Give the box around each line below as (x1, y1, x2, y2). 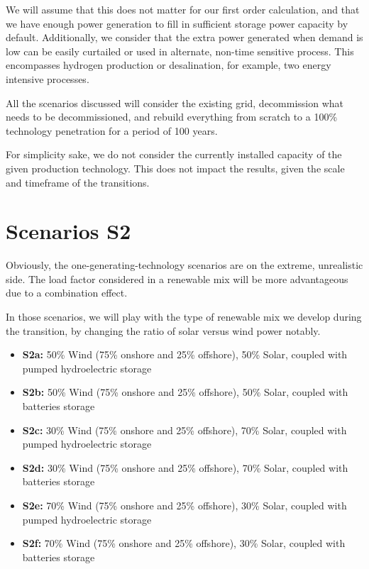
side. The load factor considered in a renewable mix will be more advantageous (6, 271, 348, 286)
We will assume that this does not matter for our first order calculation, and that (6, 2, 360, 16)
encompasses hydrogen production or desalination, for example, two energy (6, 57, 331, 72)
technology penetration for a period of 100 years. (6, 123, 218, 138)
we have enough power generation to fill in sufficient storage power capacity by (6, 16, 348, 31)
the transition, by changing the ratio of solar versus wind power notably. (6, 323, 321, 338)
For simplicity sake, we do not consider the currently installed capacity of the (6, 147, 342, 162)
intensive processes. (6, 71, 89, 86)
